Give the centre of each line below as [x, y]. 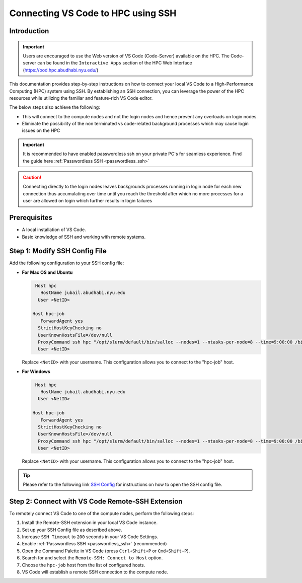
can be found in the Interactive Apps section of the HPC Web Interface [115, 63]
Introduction [29, 31]
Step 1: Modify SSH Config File [58, 251]
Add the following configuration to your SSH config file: [67, 263]
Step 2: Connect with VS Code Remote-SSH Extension [96, 501]
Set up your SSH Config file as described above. [72, 530]
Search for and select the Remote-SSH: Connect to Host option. [92, 558]
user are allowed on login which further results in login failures [88, 201]
